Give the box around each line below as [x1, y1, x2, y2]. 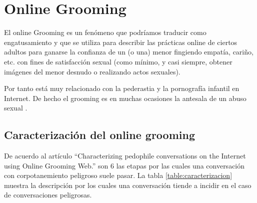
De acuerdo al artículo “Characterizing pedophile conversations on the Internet [4, 150, 246, 161]
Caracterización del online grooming [4, 127, 195, 142]
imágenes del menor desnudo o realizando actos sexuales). [4, 66, 180, 76]
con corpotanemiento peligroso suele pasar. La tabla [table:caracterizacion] [4, 170, 232, 180]
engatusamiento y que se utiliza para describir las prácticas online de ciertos [4, 36, 237, 47]
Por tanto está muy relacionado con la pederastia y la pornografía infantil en [4, 83, 239, 93]
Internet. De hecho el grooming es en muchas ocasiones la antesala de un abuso [4, 92, 246, 103]
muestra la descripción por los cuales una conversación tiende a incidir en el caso [4, 179, 251, 190]
